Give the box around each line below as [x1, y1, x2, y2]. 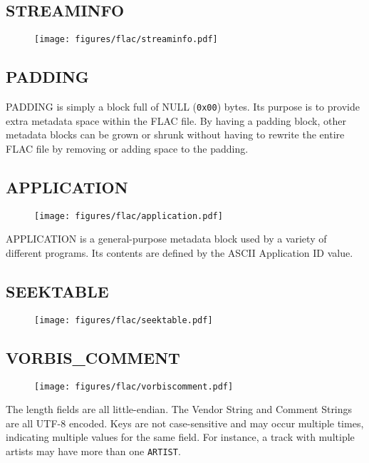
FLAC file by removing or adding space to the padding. [6, 141, 249, 156]
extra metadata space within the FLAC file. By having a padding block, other [6, 113, 346, 128]
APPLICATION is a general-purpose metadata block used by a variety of [6, 231, 327, 246]
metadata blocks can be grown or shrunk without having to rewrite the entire [6, 127, 345, 142]
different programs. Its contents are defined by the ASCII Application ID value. [6, 245, 353, 260]
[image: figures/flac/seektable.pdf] [34, 315, 213, 325]
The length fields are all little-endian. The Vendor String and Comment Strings [6, 402, 353, 417]
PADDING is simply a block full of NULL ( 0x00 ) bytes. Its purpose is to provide [6, 99, 360, 114]
